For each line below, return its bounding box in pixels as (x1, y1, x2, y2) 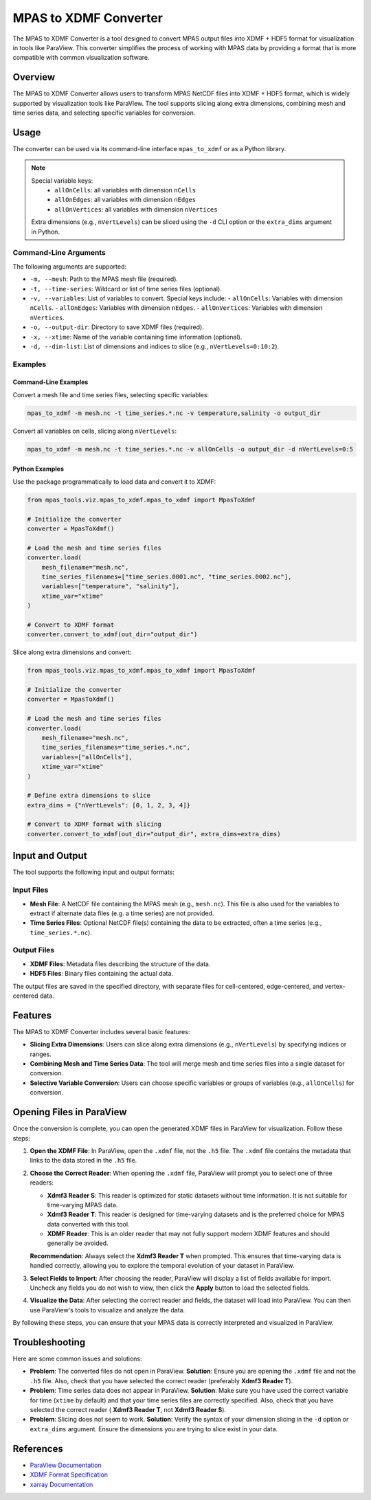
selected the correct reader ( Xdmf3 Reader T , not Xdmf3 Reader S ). (30, 1406, 227, 1414)
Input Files (12, 885, 49, 895)
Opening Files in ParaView (12, 1106, 127, 1118)
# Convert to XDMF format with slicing (27, 820, 161, 828)
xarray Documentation (30, 1480, 93, 1488)
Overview (12, 71, 56, 83)
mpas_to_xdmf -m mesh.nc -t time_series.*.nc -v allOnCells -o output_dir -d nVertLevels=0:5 (27, 445, 354, 453)
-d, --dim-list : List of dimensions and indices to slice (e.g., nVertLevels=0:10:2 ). (30, 342, 280, 350)
